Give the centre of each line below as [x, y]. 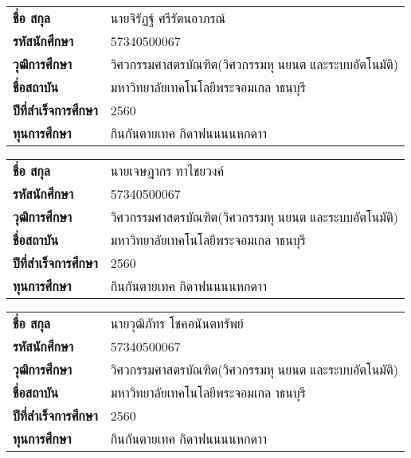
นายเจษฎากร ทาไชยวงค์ [167, 171]
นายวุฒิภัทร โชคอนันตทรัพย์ [177, 323]
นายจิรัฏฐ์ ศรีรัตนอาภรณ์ [168, 18]
